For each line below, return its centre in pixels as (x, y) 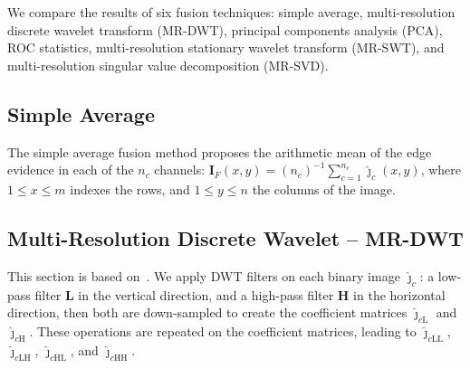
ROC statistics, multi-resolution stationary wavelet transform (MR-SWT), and (226, 47)
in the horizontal (399, 294)
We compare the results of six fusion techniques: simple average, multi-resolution (231, 12)
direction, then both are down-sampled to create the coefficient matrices (207, 312)
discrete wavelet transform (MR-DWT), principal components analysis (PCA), (225, 29)
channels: (180, 170)
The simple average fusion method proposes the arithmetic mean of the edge (220, 151)
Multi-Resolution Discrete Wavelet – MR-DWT (235, 237)
